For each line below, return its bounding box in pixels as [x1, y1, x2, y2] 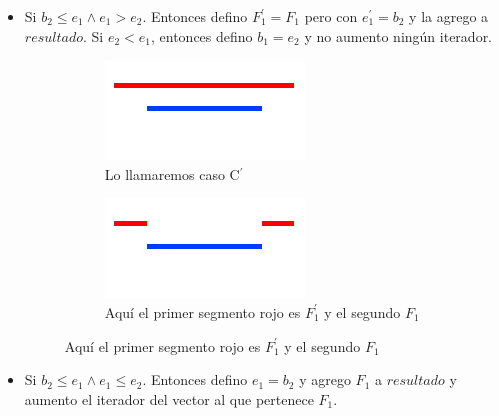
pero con [304, 6, 358, 26]
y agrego [299, 369, 351, 390]
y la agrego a [409, 6, 489, 26]
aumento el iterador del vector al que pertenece [24, 388, 314, 409]
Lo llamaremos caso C [104, 163, 240, 184]
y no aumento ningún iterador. [304, 25, 493, 46]
